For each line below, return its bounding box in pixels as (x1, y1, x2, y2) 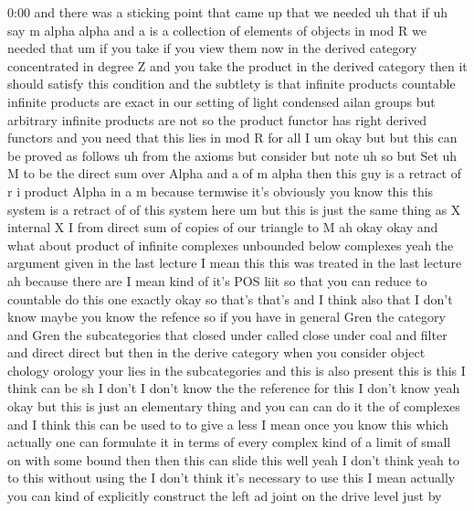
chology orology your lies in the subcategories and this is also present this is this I (7, 360, 466, 379)
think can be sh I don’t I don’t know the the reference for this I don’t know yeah (7, 378, 460, 398)
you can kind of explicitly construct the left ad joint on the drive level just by (7, 486, 442, 506)
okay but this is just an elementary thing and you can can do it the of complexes (7, 397, 460, 416)
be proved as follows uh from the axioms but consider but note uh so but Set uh (7, 145, 458, 165)
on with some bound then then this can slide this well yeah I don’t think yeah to (7, 450, 459, 469)
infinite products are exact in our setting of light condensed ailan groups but (7, 91, 436, 111)
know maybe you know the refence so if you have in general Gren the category (7, 307, 446, 326)
